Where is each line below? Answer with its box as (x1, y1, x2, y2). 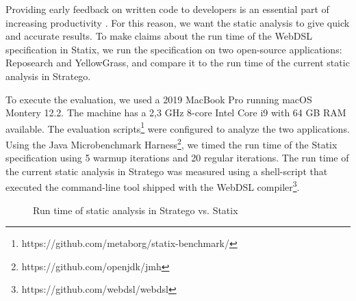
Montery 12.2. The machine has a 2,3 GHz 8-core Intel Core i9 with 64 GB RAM (5, 105, 346, 120)
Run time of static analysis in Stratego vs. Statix (33, 202, 238, 217)
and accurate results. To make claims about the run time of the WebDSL (5, 29, 312, 43)
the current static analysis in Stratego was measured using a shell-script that (5, 163, 328, 178)
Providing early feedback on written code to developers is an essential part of (5, 2, 329, 16)
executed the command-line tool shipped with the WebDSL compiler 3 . (5, 178, 300, 194)
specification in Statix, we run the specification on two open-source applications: (5, 42, 342, 56)
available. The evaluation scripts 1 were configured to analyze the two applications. (5, 119, 350, 135)
